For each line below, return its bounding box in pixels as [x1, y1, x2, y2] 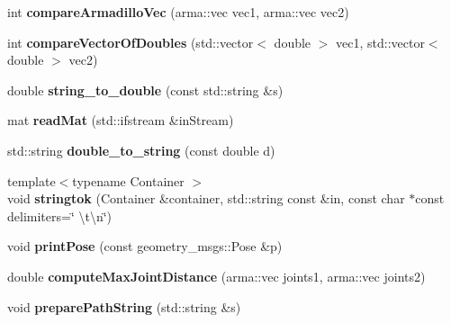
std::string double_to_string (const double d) [7, 140, 275, 159]
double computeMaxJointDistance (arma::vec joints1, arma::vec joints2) [7, 266, 426, 285]
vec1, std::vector [336, 32, 425, 51]
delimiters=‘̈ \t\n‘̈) [7, 206, 113, 225]
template [7, 171, 56, 190]
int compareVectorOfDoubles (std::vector [7, 32, 254, 51]
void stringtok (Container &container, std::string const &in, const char [7, 189, 405, 208]
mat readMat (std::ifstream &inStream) [7, 111, 234, 130]
